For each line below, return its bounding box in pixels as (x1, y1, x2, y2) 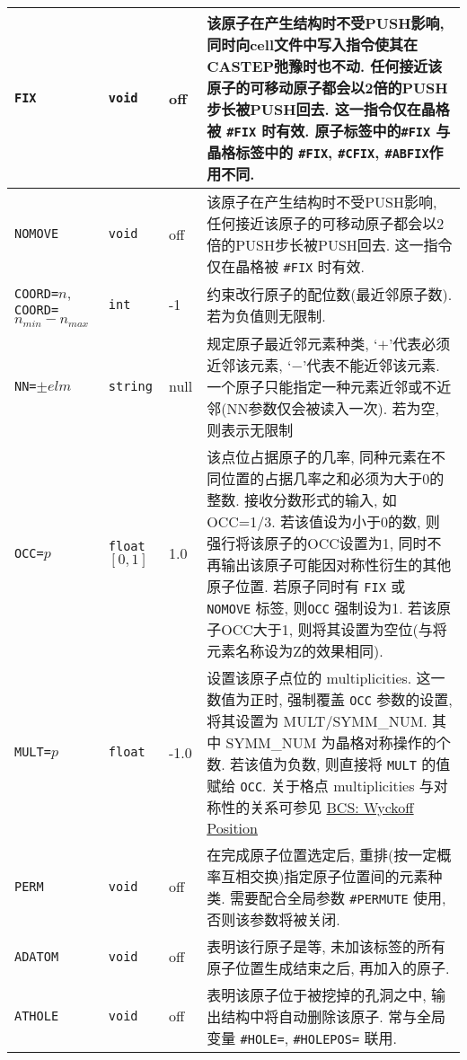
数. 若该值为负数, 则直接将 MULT (207, 753, 417, 774)
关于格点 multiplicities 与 (270, 774, 434, 796)
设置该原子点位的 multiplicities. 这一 (207, 667, 445, 688)
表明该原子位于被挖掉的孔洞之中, (207, 984, 427, 1005)
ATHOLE (14, 1008, 59, 1023)
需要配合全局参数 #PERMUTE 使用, (229, 887, 446, 908)
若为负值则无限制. (207, 305, 326, 326)
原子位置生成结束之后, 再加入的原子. (207, 957, 450, 978)
